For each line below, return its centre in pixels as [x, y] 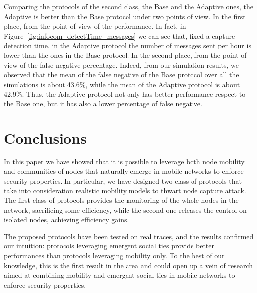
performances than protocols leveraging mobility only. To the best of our [114, 255]
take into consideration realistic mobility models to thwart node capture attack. [125, 190]
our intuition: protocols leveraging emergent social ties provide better [109, 246]
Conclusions [45, 137]
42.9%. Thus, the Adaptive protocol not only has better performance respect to [125, 94]
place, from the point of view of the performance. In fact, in [95, 26]
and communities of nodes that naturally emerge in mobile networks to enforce [124, 171]
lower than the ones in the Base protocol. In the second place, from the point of [125, 55]
